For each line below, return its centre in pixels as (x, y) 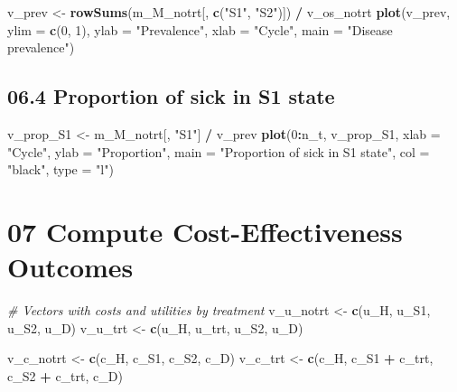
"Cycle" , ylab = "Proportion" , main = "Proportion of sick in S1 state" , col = (219, 151)
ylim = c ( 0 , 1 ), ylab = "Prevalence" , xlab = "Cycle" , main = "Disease (200, 29)
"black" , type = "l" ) (61, 169)
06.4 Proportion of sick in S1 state (171, 96)
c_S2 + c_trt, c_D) (65, 375)
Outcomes (70, 267)
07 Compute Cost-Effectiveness (205, 231)
